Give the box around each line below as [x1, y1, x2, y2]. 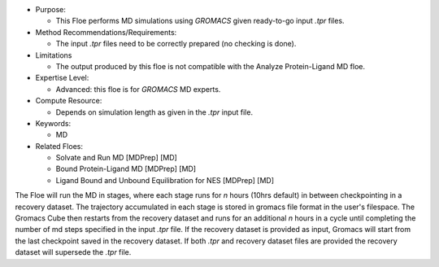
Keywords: [35, 118, 72, 128]
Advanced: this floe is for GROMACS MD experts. [55, 84, 221, 94]
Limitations [35, 50, 72, 60]
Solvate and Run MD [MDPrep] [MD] [55, 153, 178, 163]
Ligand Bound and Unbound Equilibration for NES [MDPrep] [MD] [55, 175, 275, 185]
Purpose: [35, 5, 67, 14]
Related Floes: [35, 141, 83, 151]
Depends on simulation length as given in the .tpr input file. [55, 107, 254, 117]
